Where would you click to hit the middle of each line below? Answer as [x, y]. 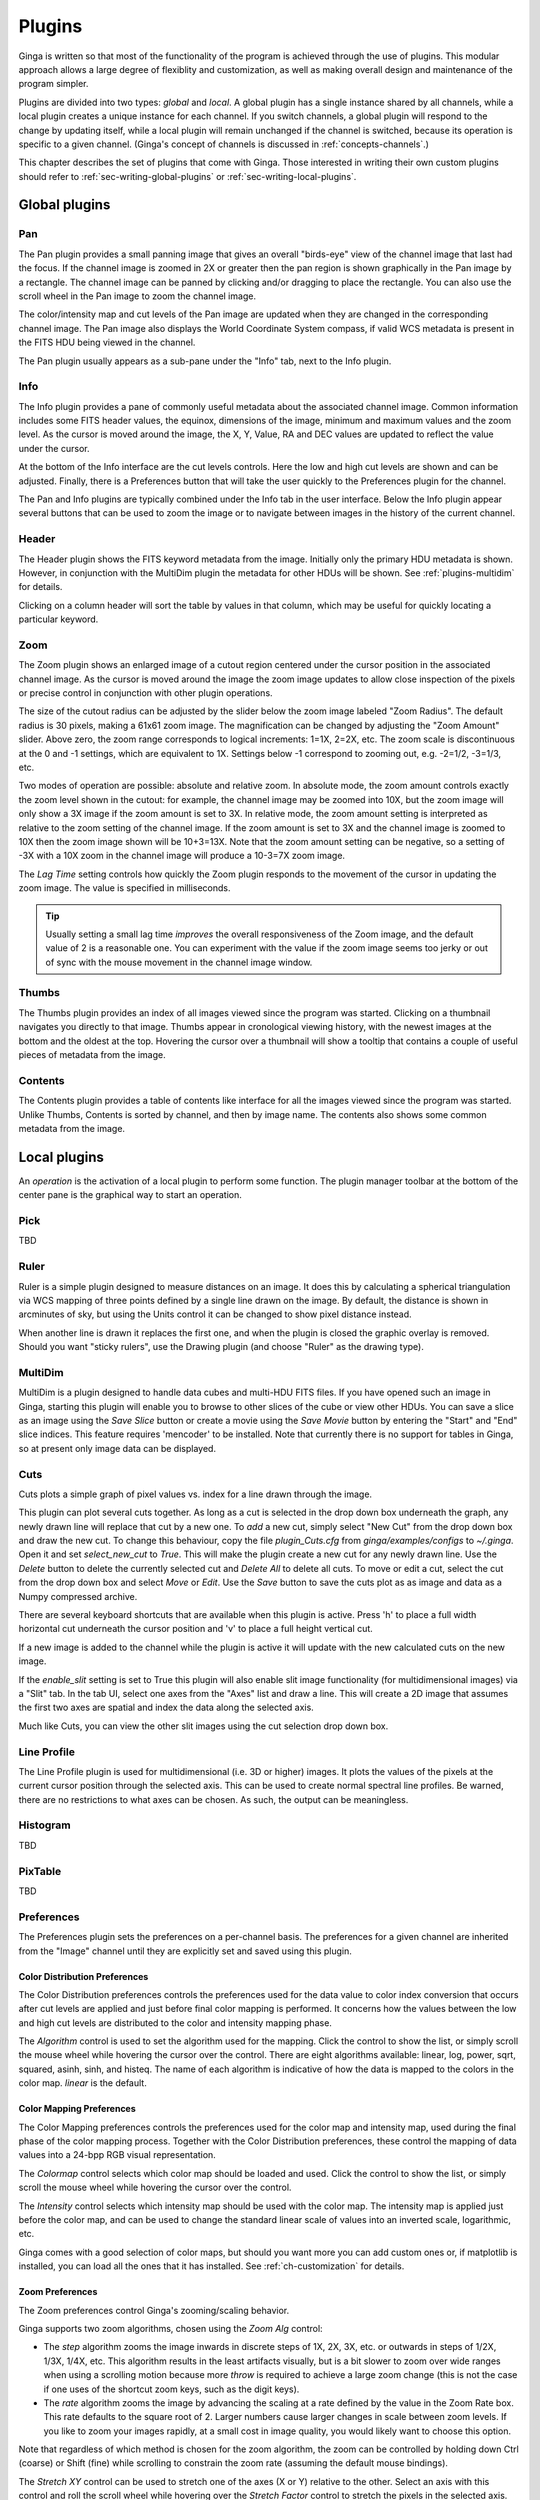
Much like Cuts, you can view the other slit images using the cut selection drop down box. [203, 1726]
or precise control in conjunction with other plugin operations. [146, 693]
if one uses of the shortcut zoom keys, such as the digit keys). [171, 2389]
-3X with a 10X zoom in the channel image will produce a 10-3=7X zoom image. [181, 856]
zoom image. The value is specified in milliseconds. [124, 888]
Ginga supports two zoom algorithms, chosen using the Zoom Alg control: [171, 2328]
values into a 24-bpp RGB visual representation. [117, 2155]
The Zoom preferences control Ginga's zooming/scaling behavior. [154, 2310]
